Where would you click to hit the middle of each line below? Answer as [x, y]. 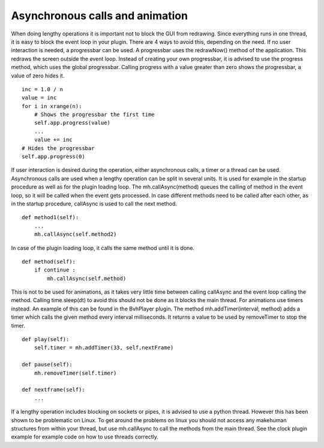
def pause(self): [47, 365]
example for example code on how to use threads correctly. [85, 437]
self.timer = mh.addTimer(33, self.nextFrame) [104, 348]
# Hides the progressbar [58, 148]
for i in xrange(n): [52, 106]
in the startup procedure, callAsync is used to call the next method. [94, 204]
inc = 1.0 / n [42, 89]
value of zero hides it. [38, 76]
